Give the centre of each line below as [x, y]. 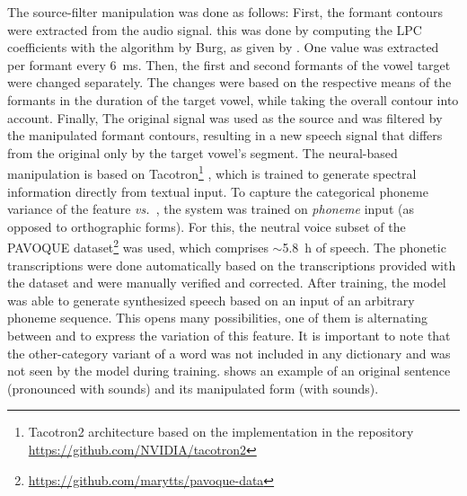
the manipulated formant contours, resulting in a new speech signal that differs [225, 135]
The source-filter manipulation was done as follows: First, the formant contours [225, 12]
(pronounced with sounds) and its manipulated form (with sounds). [193, 388]
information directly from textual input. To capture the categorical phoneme [218, 191]
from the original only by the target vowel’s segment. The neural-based [203, 152]
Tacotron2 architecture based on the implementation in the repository [221, 432]
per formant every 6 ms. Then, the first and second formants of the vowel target [229, 64]
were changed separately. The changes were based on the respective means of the [229, 82]
